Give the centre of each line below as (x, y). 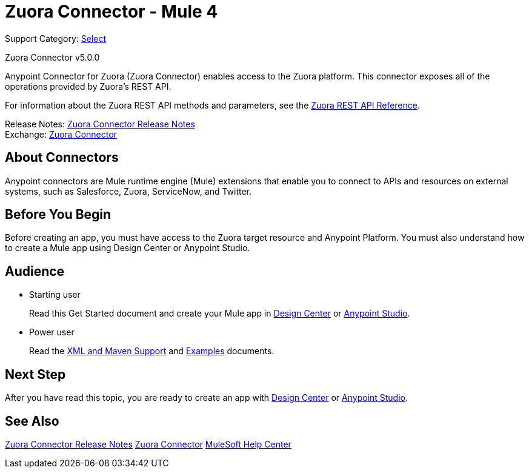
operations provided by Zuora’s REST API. (88, 86)
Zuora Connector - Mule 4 (111, 12)
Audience (35, 271)
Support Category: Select (56, 38)
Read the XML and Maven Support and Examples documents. (152, 351)
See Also (32, 421)
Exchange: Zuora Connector (61, 134)
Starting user (55, 295)
